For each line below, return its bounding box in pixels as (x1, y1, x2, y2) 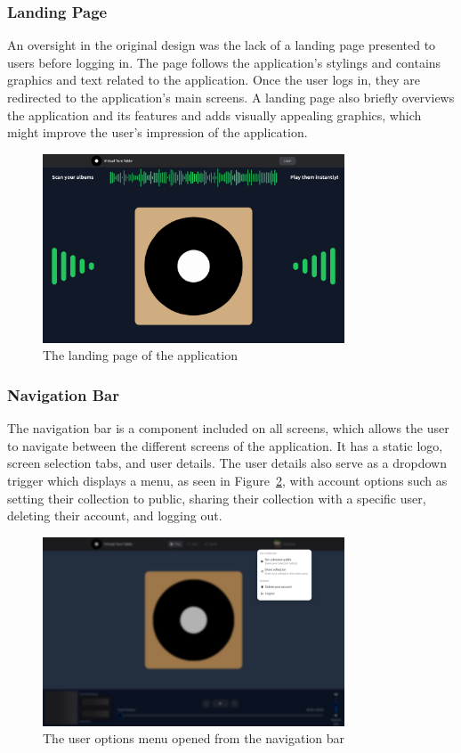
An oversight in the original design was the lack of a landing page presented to (7, 36, 436, 54)
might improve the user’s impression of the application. (7, 123, 308, 142)
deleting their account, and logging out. (7, 506, 222, 525)
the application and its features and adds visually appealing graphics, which (7, 105, 422, 124)
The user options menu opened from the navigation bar (43, 729, 345, 748)
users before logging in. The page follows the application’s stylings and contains (7, 53, 441, 71)
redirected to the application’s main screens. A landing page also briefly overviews (7, 88, 455, 106)
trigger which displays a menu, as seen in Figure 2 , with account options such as (7, 471, 448, 489)
